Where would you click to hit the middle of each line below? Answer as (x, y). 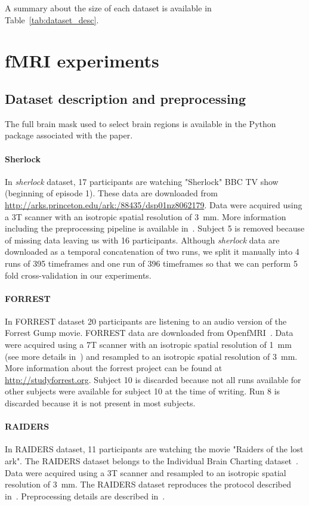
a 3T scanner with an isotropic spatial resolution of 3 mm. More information (146, 216)
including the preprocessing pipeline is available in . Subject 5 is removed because (155, 228)
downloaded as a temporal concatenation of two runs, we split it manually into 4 (152, 252)
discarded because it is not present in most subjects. (100, 403)
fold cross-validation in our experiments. (78, 275)
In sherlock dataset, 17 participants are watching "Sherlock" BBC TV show (142, 181)
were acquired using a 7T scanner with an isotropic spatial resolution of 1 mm (148, 345)
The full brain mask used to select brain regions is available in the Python (140, 123)
